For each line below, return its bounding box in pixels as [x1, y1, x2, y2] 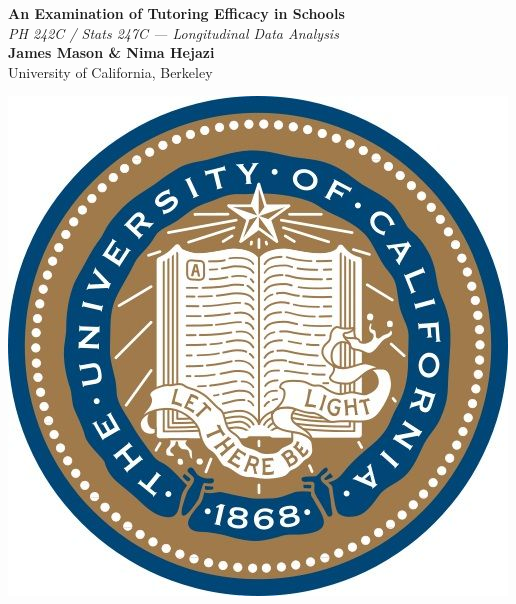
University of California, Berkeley [8, 61, 213, 82]
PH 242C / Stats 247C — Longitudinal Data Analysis [8, 22, 339, 43]
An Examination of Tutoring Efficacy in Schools [8, 3, 345, 23]
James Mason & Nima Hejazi [8, 42, 215, 63]
